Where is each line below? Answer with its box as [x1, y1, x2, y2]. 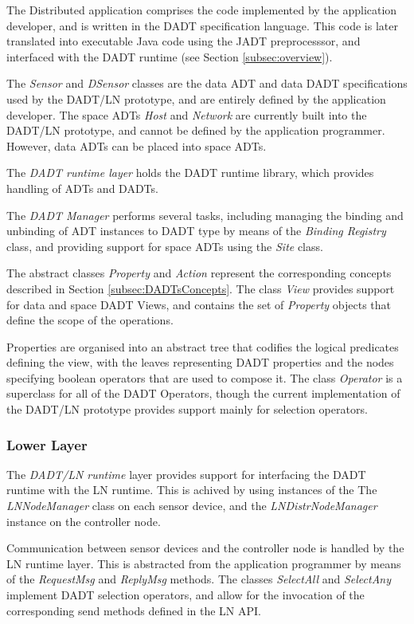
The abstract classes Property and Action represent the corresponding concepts [6, 265, 392, 281]
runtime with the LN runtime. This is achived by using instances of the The [6, 481, 377, 498]
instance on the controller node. [6, 512, 161, 529]
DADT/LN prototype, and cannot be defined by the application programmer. [6, 122, 385, 139]
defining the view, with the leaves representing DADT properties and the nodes [6, 354, 394, 371]
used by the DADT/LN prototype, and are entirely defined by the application [6, 90, 386, 107]
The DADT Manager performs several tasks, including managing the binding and [6, 206, 404, 223]
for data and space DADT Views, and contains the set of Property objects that [6, 296, 391, 312]
